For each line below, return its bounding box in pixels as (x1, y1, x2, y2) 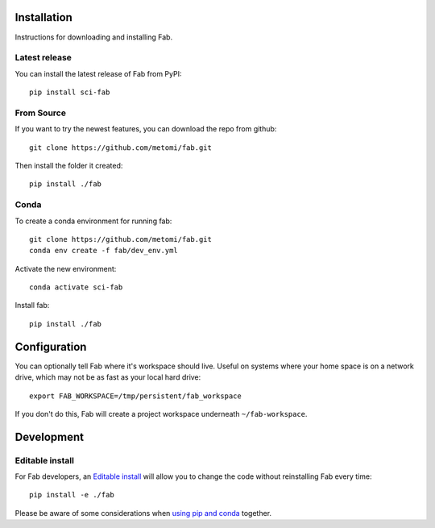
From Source (14, 107, 66, 118)
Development (14, 430, 85, 443)
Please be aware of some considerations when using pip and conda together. (14, 508, 272, 518)
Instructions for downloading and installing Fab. (14, 32, 173, 42)
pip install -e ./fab (29, 490, 114, 500)
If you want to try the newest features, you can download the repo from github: (14, 124, 277, 134)
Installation (14, 10, 72, 24)
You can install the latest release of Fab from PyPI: (14, 69, 182, 78)
